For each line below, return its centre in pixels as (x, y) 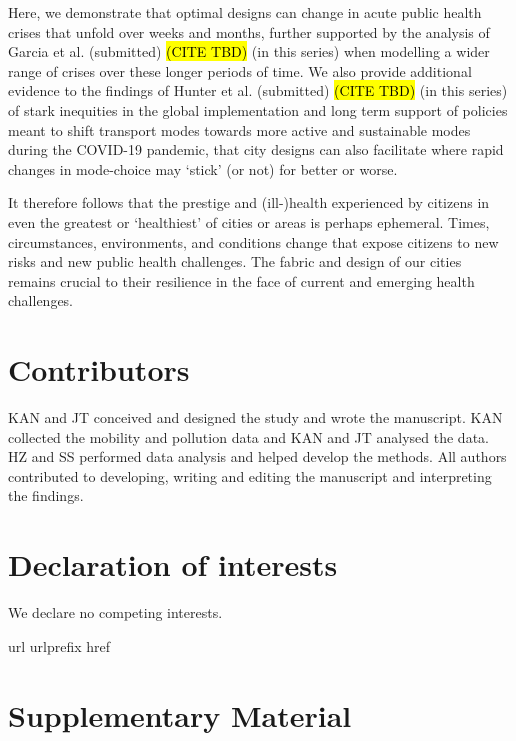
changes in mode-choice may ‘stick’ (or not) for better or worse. (203, 168)
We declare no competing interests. (115, 612)
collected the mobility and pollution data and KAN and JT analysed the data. (248, 436)
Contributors (99, 369)
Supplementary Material (180, 714)
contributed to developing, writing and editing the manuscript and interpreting (250, 475)
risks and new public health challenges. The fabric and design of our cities (235, 261)
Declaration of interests (173, 564)
